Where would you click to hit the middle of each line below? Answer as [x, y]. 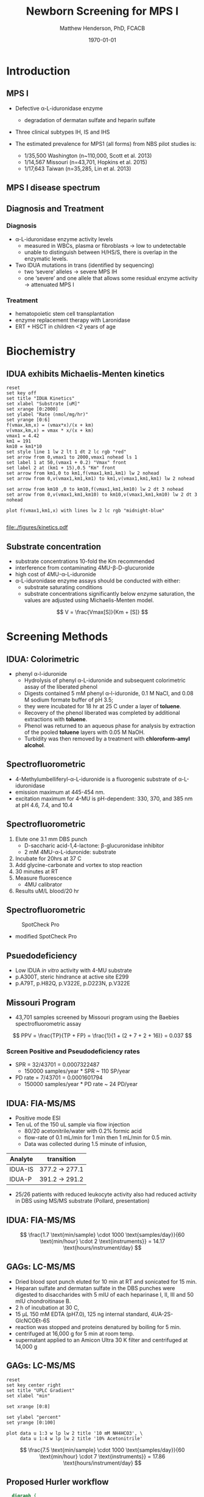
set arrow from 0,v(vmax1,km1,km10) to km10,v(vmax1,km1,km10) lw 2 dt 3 [102, 495]
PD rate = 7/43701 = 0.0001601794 [59, 1078]
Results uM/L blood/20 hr [47, 891]
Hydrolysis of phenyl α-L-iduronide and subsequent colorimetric [105, 680]
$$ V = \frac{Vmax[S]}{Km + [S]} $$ [102, 612]
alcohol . [35, 745]
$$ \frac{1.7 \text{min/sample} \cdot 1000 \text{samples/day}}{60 [102, 1234]
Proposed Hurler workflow [58, 1482]
